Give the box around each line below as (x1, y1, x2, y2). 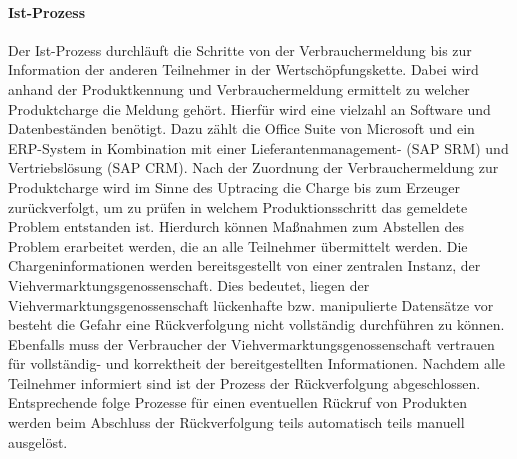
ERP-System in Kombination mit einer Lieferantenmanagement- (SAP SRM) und (8, 137, 509, 158)
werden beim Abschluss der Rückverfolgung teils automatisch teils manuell (8, 412, 465, 433)
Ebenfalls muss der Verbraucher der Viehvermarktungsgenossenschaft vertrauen (8, 333, 495, 354)
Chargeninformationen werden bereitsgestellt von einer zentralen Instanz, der (8, 255, 481, 276)
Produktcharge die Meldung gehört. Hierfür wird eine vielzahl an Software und (8, 98, 491, 119)
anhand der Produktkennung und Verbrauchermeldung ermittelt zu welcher (8, 78, 470, 99)
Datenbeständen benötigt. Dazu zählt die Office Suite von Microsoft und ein (8, 118, 475, 139)
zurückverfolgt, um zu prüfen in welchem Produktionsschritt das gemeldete (8, 196, 468, 217)
